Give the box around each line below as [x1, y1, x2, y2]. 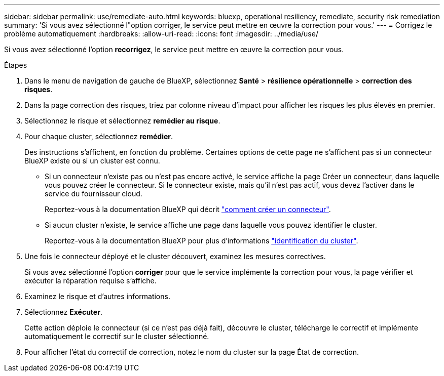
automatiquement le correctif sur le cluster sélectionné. [24, 332, 209, 341]
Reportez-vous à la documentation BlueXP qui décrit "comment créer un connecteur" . [45, 205, 331, 214]
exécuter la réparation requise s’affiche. [24, 276, 157, 285]
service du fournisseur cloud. [45, 189, 142, 198]
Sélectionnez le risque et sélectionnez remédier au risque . [24, 116, 220, 125]
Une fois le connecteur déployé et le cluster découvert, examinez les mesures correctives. [24, 252, 326, 261]
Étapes [4, 61, 27, 69]
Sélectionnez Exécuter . [24, 308, 102, 316]
